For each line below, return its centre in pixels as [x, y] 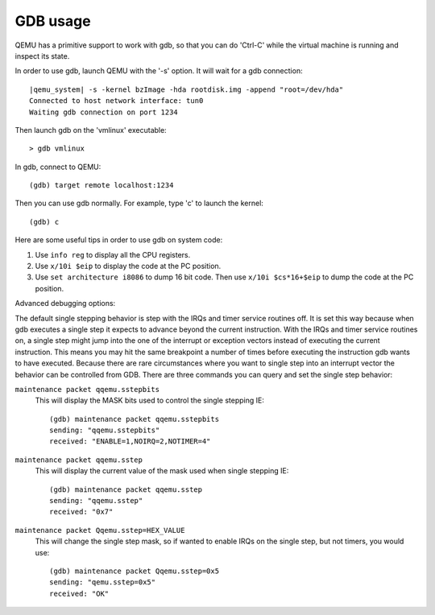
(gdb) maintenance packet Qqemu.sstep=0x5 [135, 571]
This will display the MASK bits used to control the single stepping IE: [150, 400]
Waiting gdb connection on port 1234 [104, 112]
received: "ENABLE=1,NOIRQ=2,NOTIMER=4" [130, 442]
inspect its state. [42, 56]
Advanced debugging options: [65, 303]
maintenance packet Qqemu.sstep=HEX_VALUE [100, 530]
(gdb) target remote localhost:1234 [101, 186]
